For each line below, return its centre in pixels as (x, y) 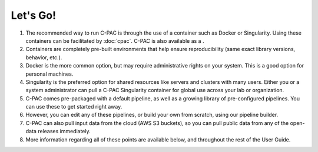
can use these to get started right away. (74, 107)
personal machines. (49, 74)
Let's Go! (33, 15)
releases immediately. (64, 131)
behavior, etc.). (44, 57)
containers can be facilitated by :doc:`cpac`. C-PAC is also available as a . (115, 40)
